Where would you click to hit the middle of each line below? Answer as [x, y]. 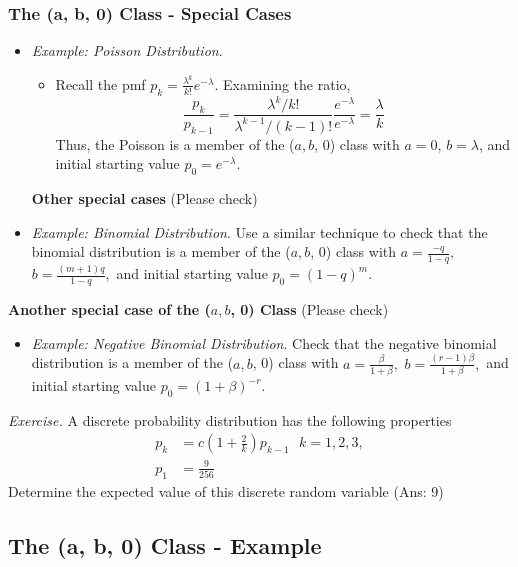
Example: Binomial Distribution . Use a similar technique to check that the [259, 231]
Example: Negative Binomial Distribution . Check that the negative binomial [264, 342]
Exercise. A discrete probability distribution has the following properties [230, 419]
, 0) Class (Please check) [309, 309]
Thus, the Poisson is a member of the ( [175, 143]
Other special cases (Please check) [144, 197]
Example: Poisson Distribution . [127, 50]
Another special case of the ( [109, 309]
